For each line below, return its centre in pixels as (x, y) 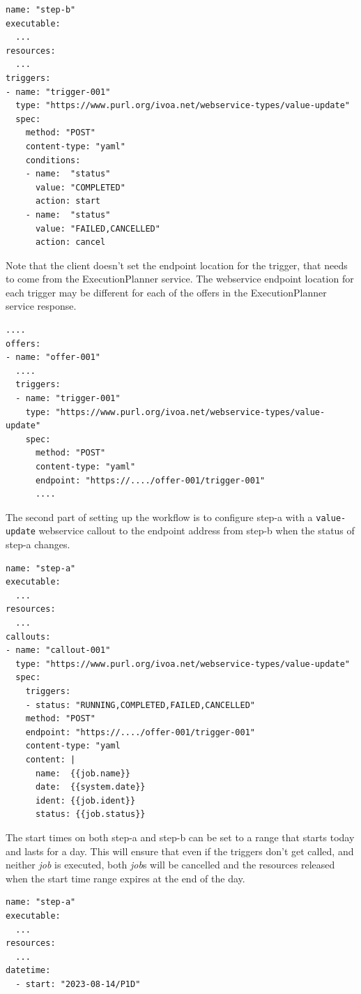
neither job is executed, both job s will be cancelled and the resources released (170, 865)
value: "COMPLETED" (80, 187)
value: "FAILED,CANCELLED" (98, 228)
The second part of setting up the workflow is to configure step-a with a (159, 517)
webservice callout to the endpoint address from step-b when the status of (197, 530)
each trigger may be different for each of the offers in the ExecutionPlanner (166, 292)
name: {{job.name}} (83, 773)
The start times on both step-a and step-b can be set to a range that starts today (180, 837)
